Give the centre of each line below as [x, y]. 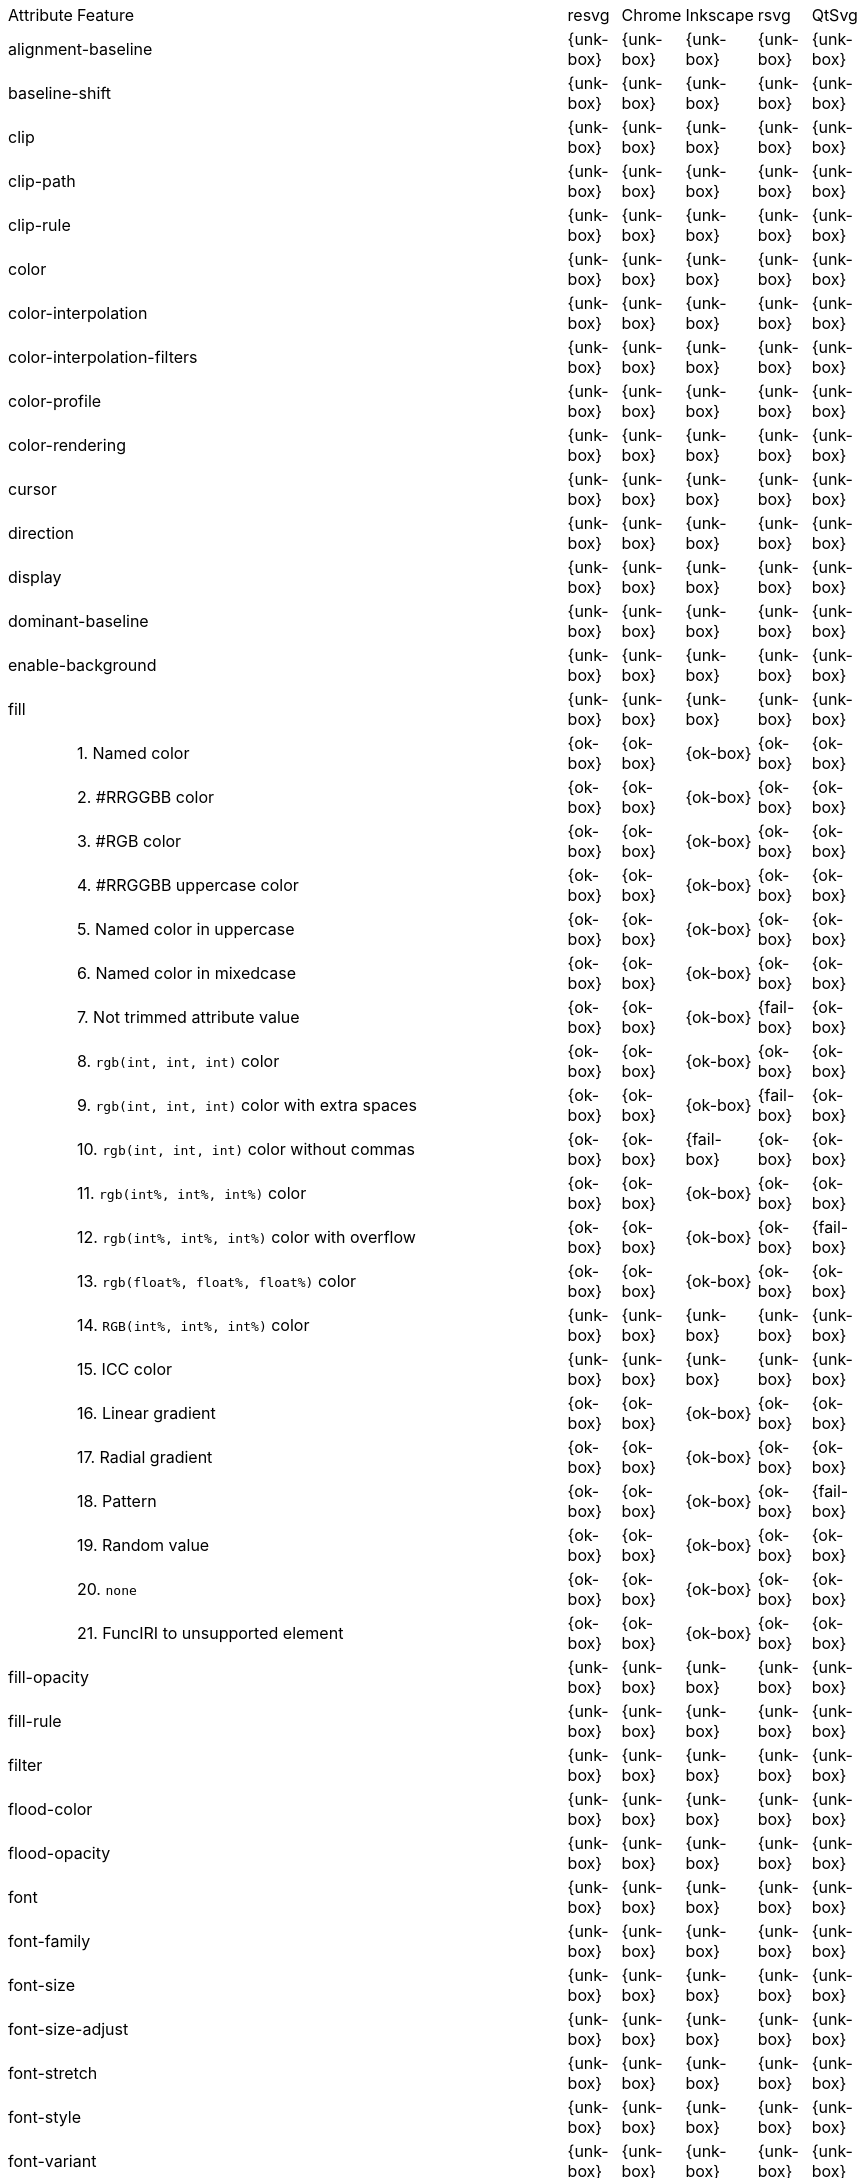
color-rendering [67, 445]
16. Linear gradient [146, 1413]
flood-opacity [59, 1853]
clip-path [42, 181]
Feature [105, 15]
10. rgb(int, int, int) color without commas [245, 1149]
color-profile [55, 401]
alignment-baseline [80, 49]
